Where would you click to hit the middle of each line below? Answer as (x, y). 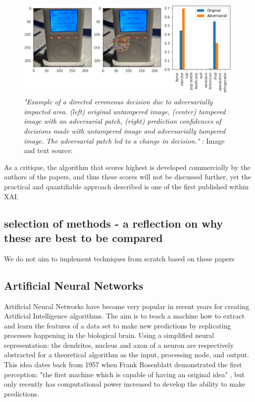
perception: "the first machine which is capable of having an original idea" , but (125, 374)
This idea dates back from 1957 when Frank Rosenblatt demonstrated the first (123, 364)
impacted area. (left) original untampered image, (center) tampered (125, 111)
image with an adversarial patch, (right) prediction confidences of (123, 121)
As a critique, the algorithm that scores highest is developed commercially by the (127, 167)
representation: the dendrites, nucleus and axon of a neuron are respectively (119, 345)
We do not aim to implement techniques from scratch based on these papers (119, 258)
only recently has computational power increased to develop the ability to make (125, 384)
